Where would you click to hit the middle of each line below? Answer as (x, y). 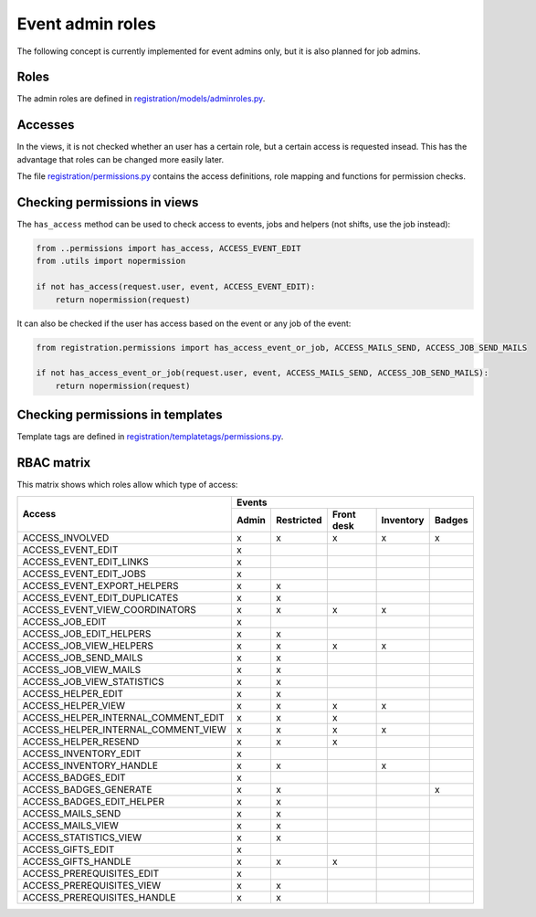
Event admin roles (87, 24)
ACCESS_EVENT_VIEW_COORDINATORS (109, 609)
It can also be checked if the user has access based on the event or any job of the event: (184, 323)
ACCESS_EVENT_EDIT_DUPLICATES (100, 597)
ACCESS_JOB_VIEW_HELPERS (88, 646)
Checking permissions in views (108, 202)
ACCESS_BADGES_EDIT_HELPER (93, 801)
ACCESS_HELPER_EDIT (73, 693)
